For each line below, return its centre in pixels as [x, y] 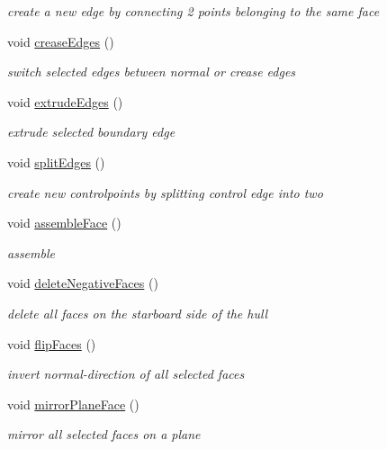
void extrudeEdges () [65, 101]
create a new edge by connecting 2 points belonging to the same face [193, 11]
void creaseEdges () [61, 41]
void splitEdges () [56, 162]
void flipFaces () [52, 343]
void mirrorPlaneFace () [73, 404]
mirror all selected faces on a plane [104, 434]
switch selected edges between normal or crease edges [152, 72]
